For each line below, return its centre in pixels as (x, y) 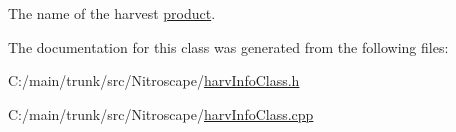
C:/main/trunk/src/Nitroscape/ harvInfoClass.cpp (161, 113)
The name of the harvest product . (112, 13)
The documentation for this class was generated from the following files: (228, 46)
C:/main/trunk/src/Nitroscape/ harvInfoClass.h (154, 80)
